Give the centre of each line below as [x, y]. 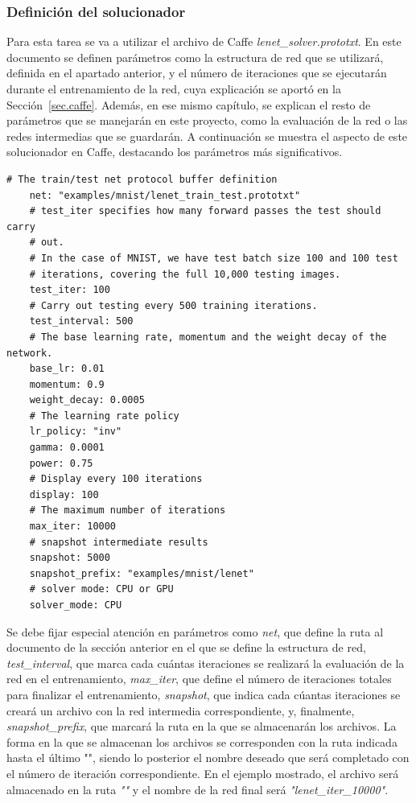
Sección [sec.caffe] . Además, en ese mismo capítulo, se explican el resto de [189, 104]
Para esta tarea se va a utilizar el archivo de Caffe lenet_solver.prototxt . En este [204, 41]
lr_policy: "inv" [76, 432]
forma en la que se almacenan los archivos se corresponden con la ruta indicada [202, 741]
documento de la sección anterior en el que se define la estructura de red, [186, 647]
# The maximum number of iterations [128, 511]
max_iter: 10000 [73, 527]
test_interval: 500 [81, 321]
